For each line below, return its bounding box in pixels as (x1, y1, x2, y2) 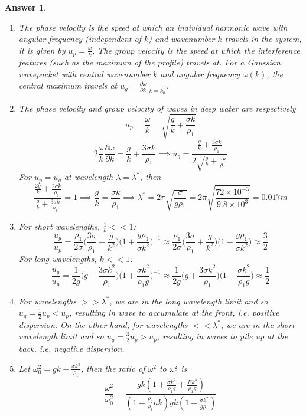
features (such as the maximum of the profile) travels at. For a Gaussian (18, 56, 281, 68)
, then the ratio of (80, 362, 145, 374)
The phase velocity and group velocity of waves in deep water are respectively (18, 101, 296, 114)
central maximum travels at (18, 79, 118, 91)
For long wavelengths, (18, 252, 97, 264)
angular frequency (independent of (18, 32, 141, 45)
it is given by (18, 44, 66, 56)
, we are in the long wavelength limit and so (109, 294, 268, 307)
